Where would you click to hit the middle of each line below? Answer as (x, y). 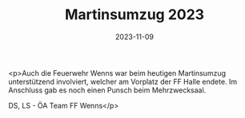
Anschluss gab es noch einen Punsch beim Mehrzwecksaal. (107, 90)
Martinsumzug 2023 (135, 15)
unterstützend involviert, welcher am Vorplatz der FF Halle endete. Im (123, 81)
